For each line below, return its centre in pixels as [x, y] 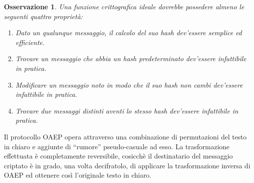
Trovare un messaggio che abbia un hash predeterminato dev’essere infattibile [131, 58]
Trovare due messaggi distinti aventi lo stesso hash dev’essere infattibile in [127, 110]
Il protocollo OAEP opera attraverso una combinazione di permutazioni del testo [125, 136]
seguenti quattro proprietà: [43, 16]
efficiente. [30, 42]
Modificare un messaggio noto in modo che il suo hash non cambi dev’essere [129, 84]
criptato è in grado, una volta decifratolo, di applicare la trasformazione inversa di [127, 165]
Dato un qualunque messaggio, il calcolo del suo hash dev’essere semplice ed [129, 33]
